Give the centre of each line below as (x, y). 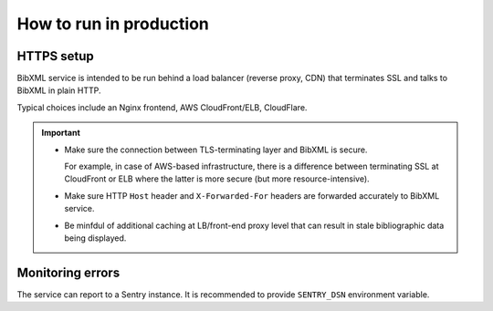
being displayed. (95, 238)
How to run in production (113, 24)
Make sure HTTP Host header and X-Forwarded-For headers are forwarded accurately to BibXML (252, 195)
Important (61, 133)
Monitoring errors (68, 272)
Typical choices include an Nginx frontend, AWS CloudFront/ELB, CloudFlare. (162, 107)
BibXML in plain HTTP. (59, 90)
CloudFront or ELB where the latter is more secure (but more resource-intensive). (217, 179)
